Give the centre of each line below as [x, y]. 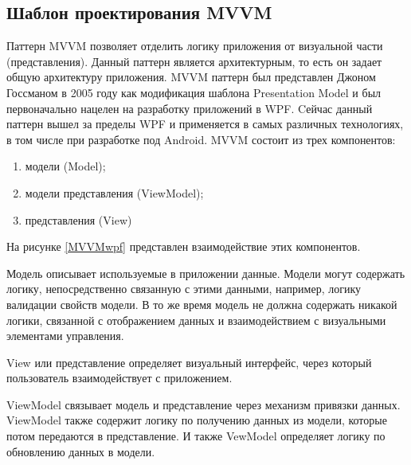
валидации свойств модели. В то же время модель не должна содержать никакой [202, 304]
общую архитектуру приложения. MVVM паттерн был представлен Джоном [191, 77]
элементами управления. [65, 336]
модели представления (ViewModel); [114, 192]
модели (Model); [65, 166]
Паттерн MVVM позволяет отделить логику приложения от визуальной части [195, 46]
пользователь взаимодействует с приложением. [119, 378]
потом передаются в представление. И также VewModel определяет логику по [196, 436]
